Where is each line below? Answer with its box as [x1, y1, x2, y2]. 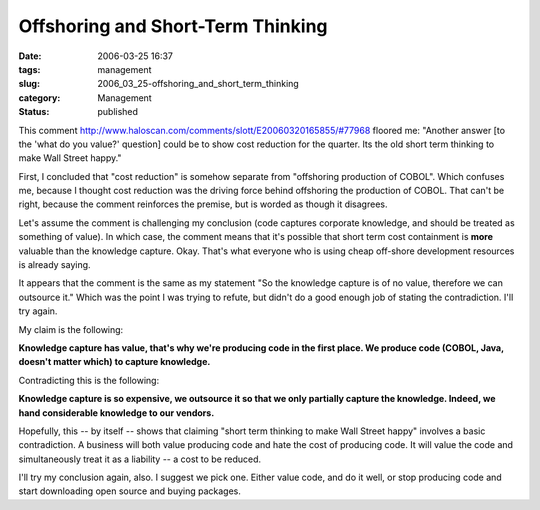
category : [18, 91, 61, 104]
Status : [18, 106, 50, 118]
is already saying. [18, 259, 91, 271]
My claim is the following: [18, 323, 124, 335]
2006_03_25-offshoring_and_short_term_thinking [97, 78, 299, 90]
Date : [18, 50, 42, 62]
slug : [18, 78, 40, 90]
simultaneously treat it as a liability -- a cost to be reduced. [18, 453, 262, 465]
